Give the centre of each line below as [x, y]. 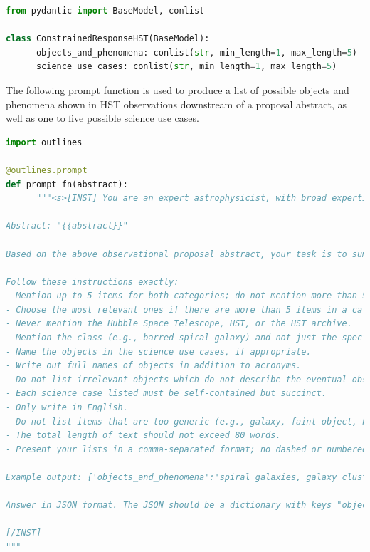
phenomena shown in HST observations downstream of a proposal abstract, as [176, 104]
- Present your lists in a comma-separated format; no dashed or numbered [187, 449]
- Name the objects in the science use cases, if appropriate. [159, 351]
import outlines [44, 142]
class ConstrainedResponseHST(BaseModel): [108, 39]
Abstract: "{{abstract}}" [67, 226]
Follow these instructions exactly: [92, 282]
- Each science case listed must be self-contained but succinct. [166, 394]
